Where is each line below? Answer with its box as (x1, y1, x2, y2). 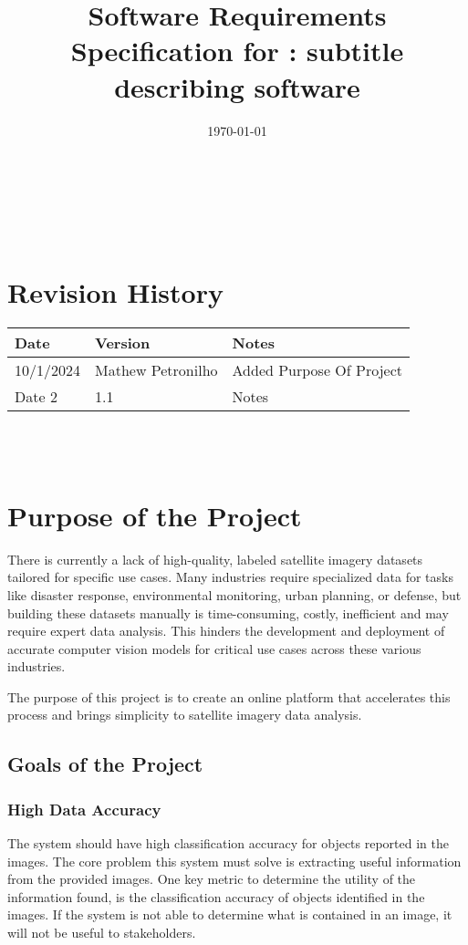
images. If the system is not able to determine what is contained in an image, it (7, 905, 452, 924)
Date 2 (15, 386, 57, 408)
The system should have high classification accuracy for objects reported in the (7, 834, 449, 853)
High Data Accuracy (7, 797, 161, 820)
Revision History (7, 274, 224, 311)
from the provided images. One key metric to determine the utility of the (7, 869, 416, 888)
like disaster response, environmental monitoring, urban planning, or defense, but (7, 585, 462, 604)
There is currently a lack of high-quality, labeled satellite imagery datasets (7, 549, 423, 568)
